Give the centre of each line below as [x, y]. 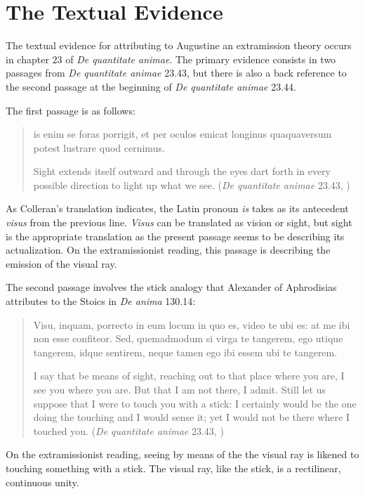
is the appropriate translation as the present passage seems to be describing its [175, 236]
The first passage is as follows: [71, 110]
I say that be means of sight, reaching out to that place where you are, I [189, 376]
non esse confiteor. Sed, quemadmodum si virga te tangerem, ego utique [188, 338]
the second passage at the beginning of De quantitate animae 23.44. [151, 86]
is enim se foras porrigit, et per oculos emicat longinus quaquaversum [182, 134]
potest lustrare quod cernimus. [99, 147]
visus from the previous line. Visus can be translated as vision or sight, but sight [179, 222]
